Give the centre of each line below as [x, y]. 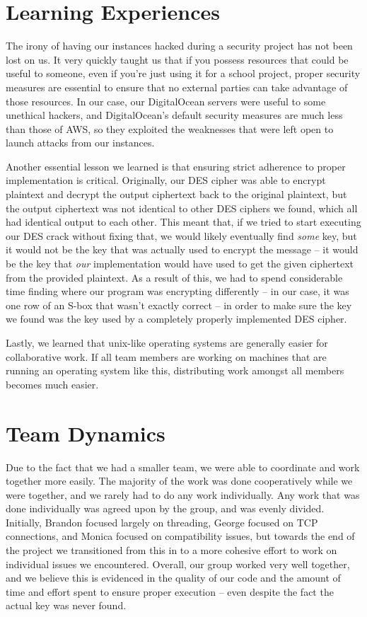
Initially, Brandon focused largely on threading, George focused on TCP [162, 522]
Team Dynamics [86, 433]
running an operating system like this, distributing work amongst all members [175, 370]
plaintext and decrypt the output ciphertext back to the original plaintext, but [176, 194]
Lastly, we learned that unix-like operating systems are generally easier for [167, 342]
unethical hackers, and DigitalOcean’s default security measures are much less [174, 115]
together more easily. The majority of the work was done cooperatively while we [179, 481]
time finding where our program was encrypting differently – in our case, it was [177, 291]
